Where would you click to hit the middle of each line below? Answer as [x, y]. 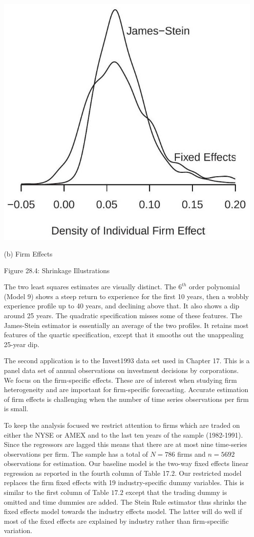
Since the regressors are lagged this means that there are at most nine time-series [126, 444]
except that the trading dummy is [176, 492]
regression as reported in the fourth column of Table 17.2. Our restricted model [123, 473]
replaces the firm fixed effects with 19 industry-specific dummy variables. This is [124, 482]
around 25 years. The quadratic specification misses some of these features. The [123, 315]
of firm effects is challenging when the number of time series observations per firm [127, 399]
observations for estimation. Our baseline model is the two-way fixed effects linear [126, 463]
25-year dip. [22, 344]
